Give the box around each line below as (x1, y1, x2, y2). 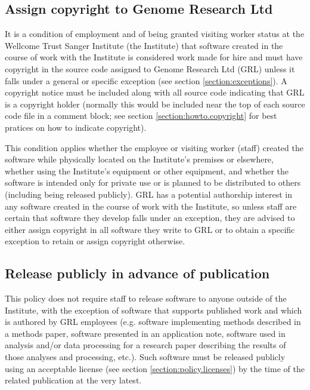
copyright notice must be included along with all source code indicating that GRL (5, 86, 305, 99)
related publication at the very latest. (5, 374, 142, 386)
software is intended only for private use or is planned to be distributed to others (5, 176, 301, 189)
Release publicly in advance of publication (5, 264, 270, 282)
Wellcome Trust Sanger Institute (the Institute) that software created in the (5, 39, 283, 51)
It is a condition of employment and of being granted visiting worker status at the (5, 27, 305, 40)
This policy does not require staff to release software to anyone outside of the (5, 292, 287, 305)
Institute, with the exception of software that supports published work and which (5, 303, 302, 316)
